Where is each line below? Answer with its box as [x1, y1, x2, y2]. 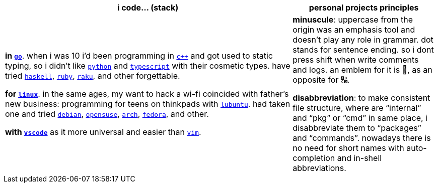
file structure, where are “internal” [293, 103, 421, 113]
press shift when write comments [293, 55, 419, 65]
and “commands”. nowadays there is [293, 133, 431, 143]
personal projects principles [309, 3, 419, 13]
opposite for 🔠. [293, 75, 350, 85]
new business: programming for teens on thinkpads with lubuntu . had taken [5, 99, 290, 109]
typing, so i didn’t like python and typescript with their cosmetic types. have [5, 61, 290, 71]
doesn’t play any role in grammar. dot [293, 35, 433, 45]
